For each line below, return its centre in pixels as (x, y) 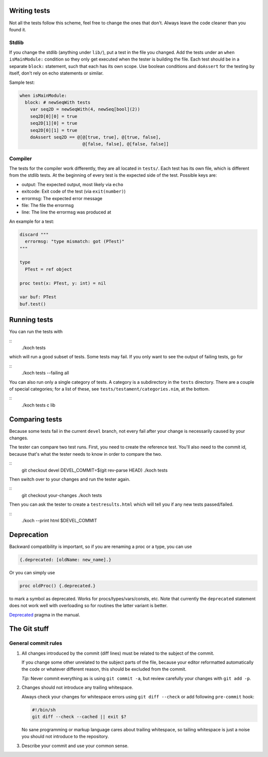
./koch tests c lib (38, 405)
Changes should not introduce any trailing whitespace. (77, 688)
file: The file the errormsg (48, 206)
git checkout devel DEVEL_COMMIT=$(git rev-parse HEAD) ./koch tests (95, 470)
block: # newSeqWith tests (58, 102)
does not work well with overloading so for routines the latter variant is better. (89, 606)
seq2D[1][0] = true (54, 123)
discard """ (34, 234)
